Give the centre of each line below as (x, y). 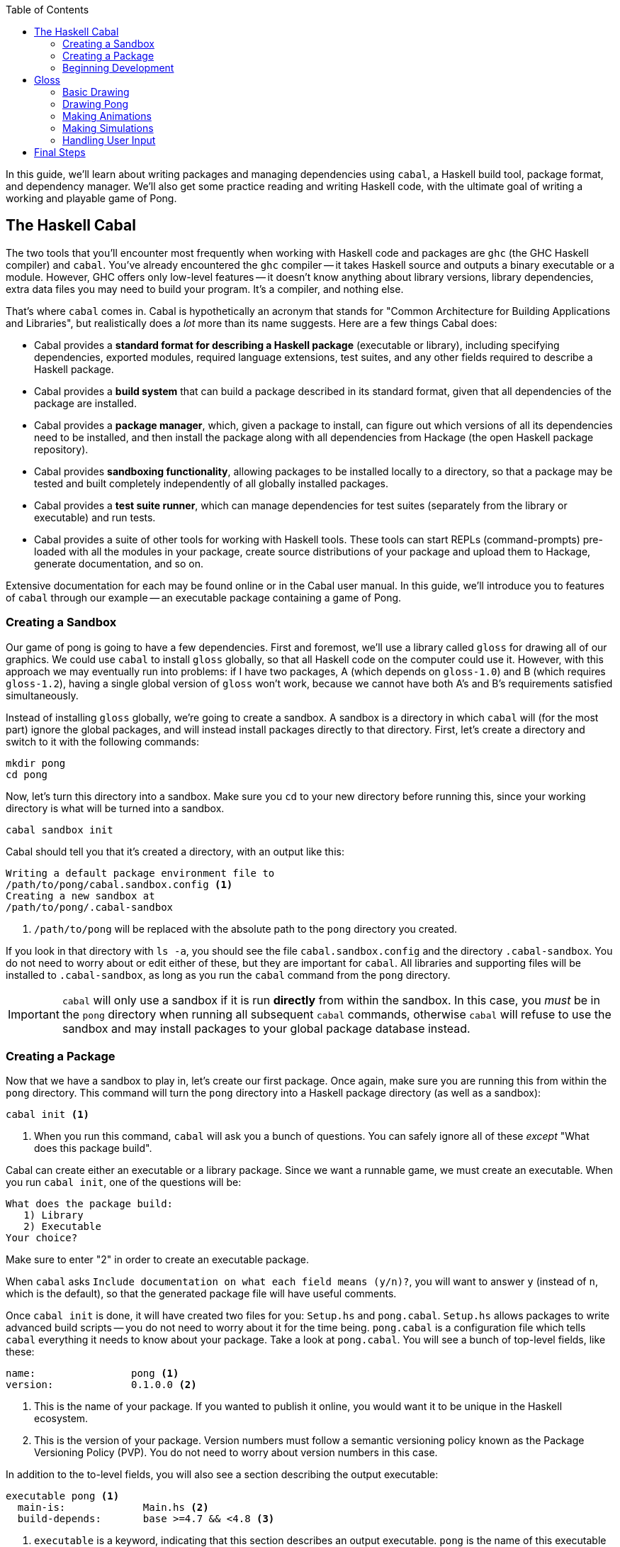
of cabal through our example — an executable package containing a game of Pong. (204, 597)
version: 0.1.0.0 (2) (101, 1385)
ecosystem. (61, 1419)
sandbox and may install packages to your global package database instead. (266, 1028)
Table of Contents (47, 10)
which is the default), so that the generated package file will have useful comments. (201, 1294)
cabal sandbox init (60, 830)
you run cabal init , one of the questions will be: (124, 1182)
